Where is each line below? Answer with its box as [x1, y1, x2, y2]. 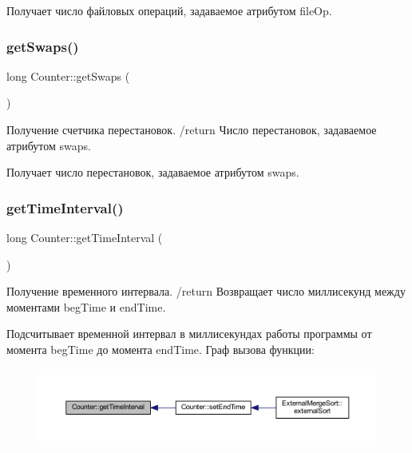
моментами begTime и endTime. [6, 298, 166, 315]
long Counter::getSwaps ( [6, 67, 130, 84]
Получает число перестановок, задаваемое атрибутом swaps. [6, 164, 299, 181]
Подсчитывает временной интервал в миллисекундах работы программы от [6, 325, 372, 342]
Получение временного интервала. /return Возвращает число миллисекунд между [6, 283, 406, 300]
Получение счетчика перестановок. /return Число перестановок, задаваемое [6, 121, 377, 137]
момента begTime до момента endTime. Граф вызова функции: [6, 340, 315, 357]
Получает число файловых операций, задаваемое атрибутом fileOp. [6, 2, 332, 18]
